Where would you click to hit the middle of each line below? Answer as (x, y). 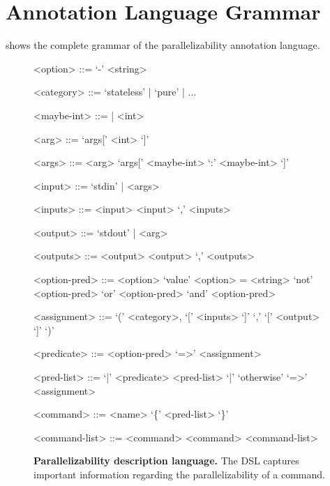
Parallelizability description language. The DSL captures (166, 461)
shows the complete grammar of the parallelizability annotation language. (163, 45)
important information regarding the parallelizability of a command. (179, 474)
